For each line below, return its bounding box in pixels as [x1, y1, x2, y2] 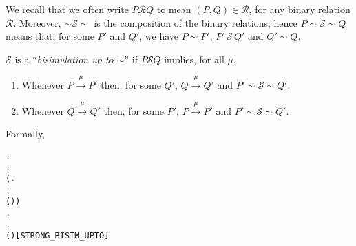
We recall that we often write [6, 2, 129, 16]
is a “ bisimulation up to [14, 52, 114, 66]
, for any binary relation [249, 2, 350, 16]
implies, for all [164, 52, 224, 66]
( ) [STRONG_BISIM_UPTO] [6, 231, 109, 241]
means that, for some [6, 29, 94, 43]
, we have [139, 29, 179, 43]
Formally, [6, 126, 45, 141]
